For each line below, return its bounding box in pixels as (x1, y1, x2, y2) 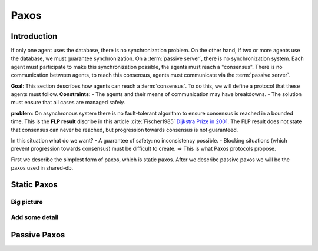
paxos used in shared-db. (11, 164, 74, 171)
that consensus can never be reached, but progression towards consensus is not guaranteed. (11, 126, 238, 133)
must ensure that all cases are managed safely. (11, 99, 125, 106)
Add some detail (11, 213, 59, 222)
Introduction (11, 31, 58, 41)
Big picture (11, 197, 44, 206)
